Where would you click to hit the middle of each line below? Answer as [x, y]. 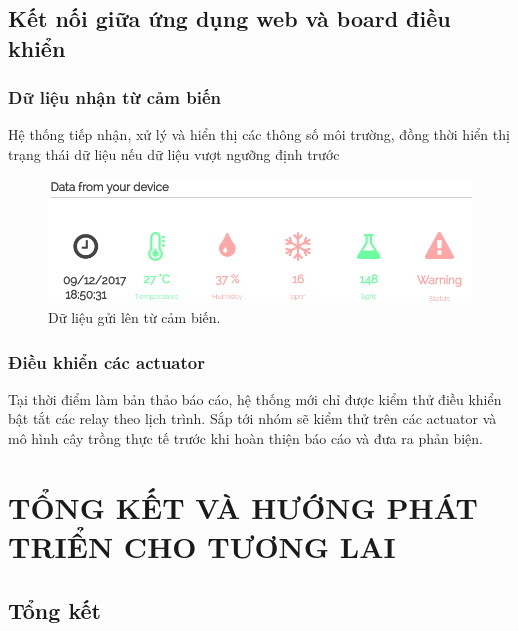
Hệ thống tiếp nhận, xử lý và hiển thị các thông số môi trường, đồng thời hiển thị [259, 134]
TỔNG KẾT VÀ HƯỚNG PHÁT [243, 506]
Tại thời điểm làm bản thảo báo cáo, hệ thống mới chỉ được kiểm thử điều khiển [255, 398]
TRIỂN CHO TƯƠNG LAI [202, 546]
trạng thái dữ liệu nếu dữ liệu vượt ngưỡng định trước [174, 153]
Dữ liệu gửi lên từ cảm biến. [134, 317]
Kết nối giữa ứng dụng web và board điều [229, 18]
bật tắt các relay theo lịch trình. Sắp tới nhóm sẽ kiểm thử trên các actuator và [252, 418]
